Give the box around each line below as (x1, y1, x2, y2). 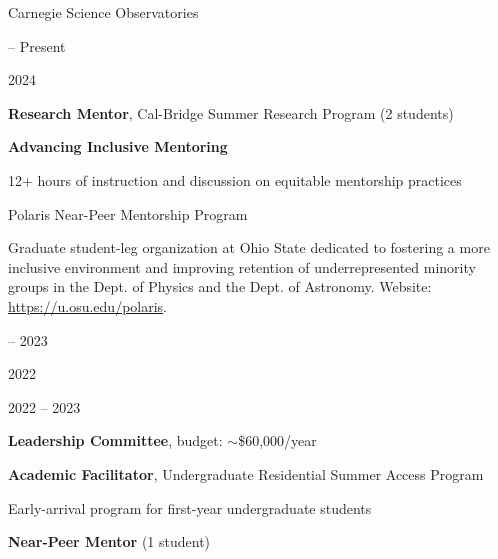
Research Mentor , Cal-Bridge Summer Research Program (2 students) (8, 102, 454, 123)
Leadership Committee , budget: (8, 430, 223, 451)
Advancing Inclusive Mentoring (8, 136, 228, 157)
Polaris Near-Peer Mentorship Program (8, 203, 248, 224)
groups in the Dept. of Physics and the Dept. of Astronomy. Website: (8, 276, 432, 297)
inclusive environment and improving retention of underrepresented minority (8, 256, 476, 277)
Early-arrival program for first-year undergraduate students (8, 497, 372, 518)
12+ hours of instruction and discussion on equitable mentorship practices (8, 169, 462, 190)
